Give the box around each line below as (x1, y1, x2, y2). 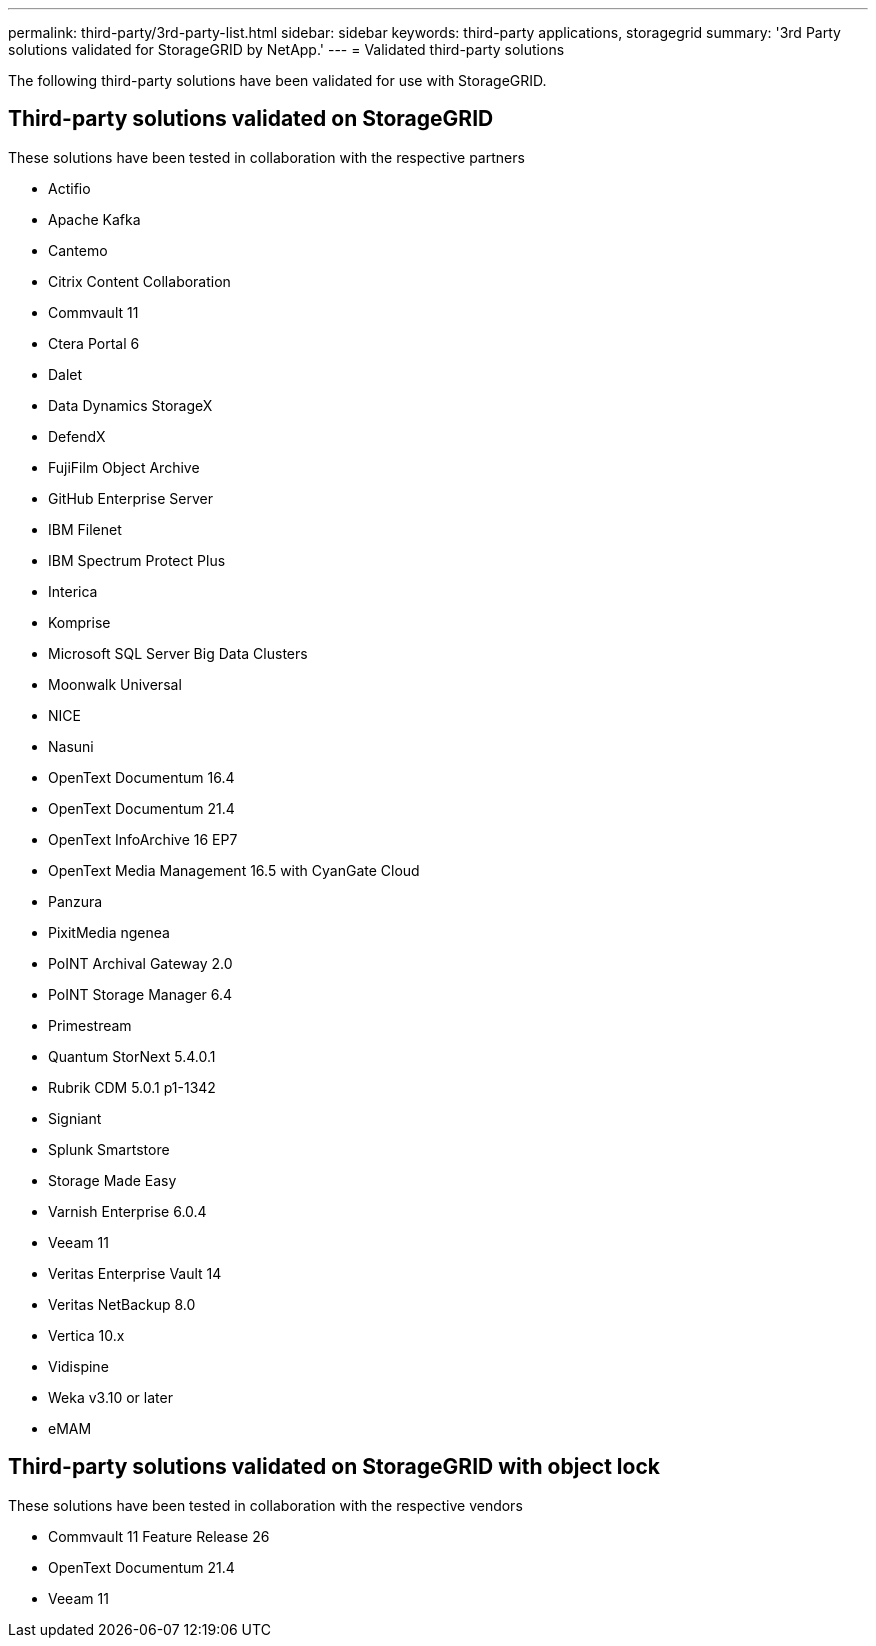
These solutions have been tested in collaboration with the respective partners (8, 148, 525, 166)
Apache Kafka (48, 210, 141, 228)
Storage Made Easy (48, 1171, 177, 1189)
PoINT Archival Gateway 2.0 (48, 954, 233, 972)
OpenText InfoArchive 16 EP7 (48, 830, 238, 848)
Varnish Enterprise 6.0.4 (48, 1202, 207, 1220)
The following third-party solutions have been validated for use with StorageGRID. (8, 72, 547, 89)
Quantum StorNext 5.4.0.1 (48, 1047, 216, 1065)
